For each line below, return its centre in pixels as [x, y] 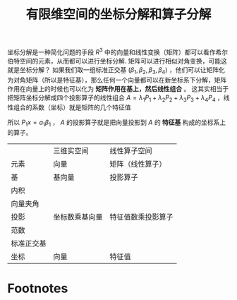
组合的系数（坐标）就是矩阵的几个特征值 [72, 107]
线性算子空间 [131, 151]
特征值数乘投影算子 [142, 217]
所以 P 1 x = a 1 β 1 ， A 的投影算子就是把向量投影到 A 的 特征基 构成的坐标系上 [117, 123]
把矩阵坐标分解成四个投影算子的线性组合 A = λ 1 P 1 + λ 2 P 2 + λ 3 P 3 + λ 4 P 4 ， [115, 98]
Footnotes [38, 288]
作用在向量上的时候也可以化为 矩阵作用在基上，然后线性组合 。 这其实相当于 [118, 88]
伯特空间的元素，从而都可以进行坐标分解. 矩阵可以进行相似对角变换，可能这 [117, 61]
